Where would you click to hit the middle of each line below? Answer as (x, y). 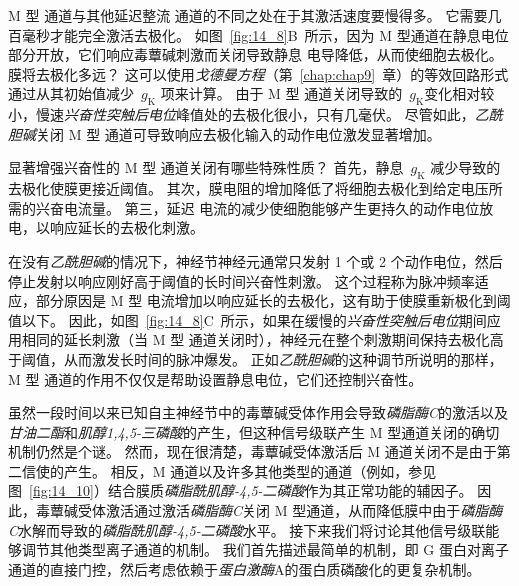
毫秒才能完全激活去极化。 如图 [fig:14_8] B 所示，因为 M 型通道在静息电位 (265, 34)
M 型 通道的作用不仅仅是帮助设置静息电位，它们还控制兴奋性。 (215, 378)
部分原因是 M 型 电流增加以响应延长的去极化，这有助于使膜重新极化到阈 (273, 300)
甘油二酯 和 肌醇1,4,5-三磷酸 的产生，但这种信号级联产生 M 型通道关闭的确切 (254, 431)
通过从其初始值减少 (71, 93)
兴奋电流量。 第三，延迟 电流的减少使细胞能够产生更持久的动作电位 (257, 207)
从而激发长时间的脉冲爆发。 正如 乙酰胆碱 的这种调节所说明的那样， (283, 358)
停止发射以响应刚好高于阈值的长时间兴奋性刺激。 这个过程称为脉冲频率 (241, 280)
